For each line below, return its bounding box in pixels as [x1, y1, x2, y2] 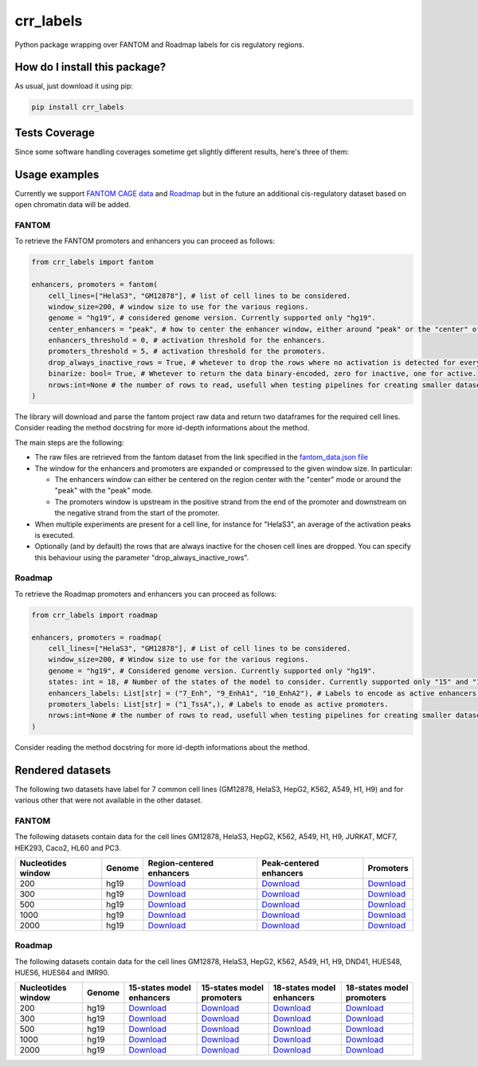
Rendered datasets [14, 763, 112, 777]
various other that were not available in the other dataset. [14, 795, 203, 805]
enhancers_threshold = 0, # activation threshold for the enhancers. [48, 335, 326, 345]
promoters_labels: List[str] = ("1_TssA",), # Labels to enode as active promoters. [48, 700, 390, 708]
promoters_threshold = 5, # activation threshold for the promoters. [48, 347, 326, 356]
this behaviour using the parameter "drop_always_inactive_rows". [34, 552, 249, 562]
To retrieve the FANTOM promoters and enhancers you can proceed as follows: [14, 236, 276, 246]
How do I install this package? [14, 61, 167, 74]
